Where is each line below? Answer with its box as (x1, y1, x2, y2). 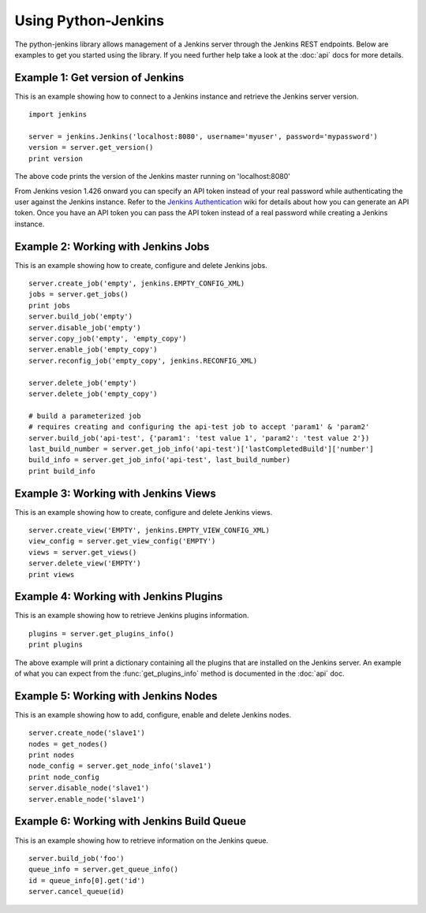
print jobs (28, 300, 71, 310)
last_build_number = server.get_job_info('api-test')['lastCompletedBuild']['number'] (28, 444, 374, 453)
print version (28, 154, 83, 163)
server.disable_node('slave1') (28, 784, 150, 792)
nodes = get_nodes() (28, 740, 108, 748)
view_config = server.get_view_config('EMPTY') (28, 537, 216, 546)
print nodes (28, 751, 75, 760)
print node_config (28, 773, 100, 781)
